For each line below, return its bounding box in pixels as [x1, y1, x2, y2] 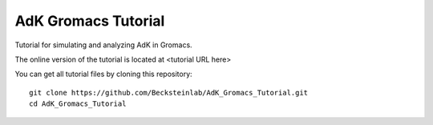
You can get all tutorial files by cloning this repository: [14, 69, 192, 79]
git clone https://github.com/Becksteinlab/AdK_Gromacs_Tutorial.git [29, 88, 309, 97]
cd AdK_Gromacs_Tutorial [29, 99, 127, 108]
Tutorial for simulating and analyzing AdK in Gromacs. [14, 40, 192, 50]
